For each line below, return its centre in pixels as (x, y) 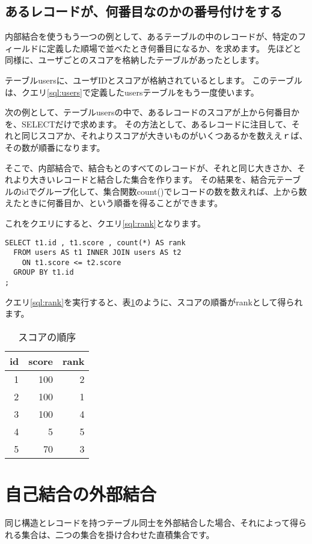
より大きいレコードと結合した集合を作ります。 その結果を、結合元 (144, 179)
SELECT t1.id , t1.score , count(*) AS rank (95, 243)
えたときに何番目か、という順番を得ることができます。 (114, 203)
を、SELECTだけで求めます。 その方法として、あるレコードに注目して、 (148, 124)
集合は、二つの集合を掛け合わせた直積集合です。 (118, 534)
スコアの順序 (47, 337)
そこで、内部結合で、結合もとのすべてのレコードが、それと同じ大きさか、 (151, 167)
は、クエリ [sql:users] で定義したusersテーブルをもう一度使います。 (132, 92)
